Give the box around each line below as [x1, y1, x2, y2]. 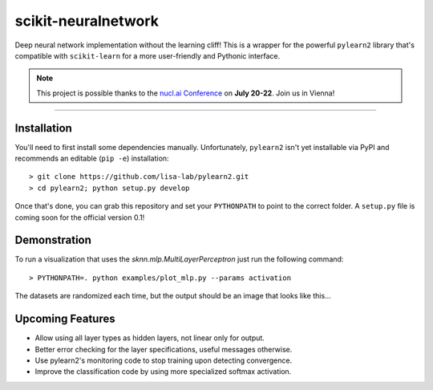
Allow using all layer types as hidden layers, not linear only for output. [34, 333, 265, 343]
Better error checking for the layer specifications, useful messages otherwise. [34, 344, 293, 354]
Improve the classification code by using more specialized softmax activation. [34, 367, 292, 376]
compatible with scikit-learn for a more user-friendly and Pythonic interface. [14, 51, 281, 60]
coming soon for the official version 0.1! [14, 213, 145, 222]
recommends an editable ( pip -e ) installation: [14, 153, 169, 164]
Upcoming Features [14, 312, 115, 326]
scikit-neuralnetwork [14, 12, 160, 30]
